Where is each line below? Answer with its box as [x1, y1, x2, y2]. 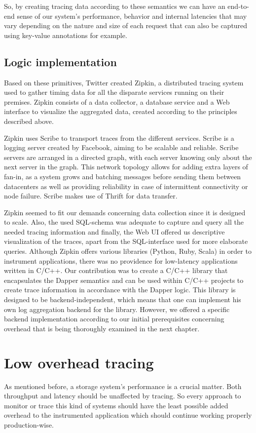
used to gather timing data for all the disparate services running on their [4, 87, 224, 97]
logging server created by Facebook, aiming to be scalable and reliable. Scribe [4, 142, 239, 153]
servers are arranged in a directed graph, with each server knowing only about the [4, 152, 252, 162]
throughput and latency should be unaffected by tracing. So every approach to [4, 391, 241, 401]
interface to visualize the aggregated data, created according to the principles [4, 106, 237, 117]
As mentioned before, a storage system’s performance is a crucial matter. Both [4, 381, 242, 391]
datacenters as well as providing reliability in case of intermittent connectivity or [4, 181, 248, 191]
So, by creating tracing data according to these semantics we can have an [4, 1, 225, 11]
